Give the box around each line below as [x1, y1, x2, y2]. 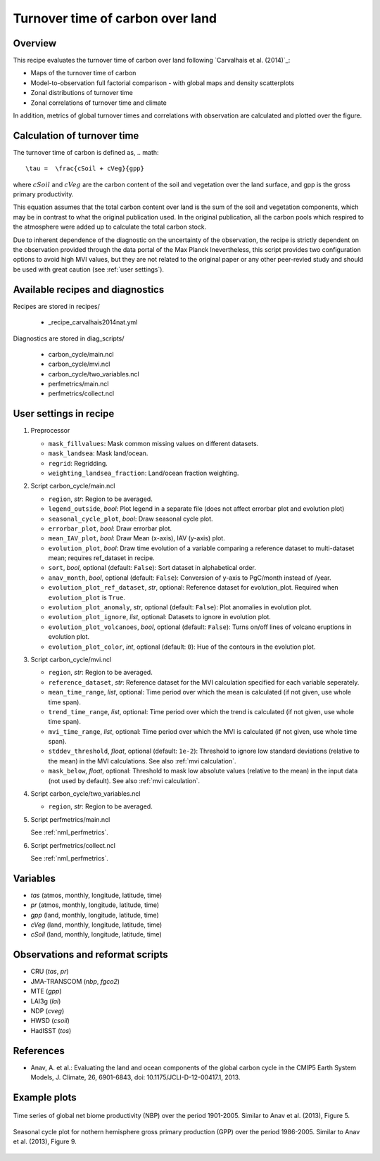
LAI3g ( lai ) [30, 996, 61, 1005]
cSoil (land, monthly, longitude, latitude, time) [30, 930, 162, 939]
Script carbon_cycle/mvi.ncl [30, 655, 112, 664]
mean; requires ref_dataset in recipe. [48, 554, 155, 562]
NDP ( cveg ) [30, 1006, 65, 1015]
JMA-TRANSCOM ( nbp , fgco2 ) [30, 977, 120, 985]
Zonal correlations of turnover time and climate [30, 99, 167, 107]
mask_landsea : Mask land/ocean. [48, 449, 148, 457]
